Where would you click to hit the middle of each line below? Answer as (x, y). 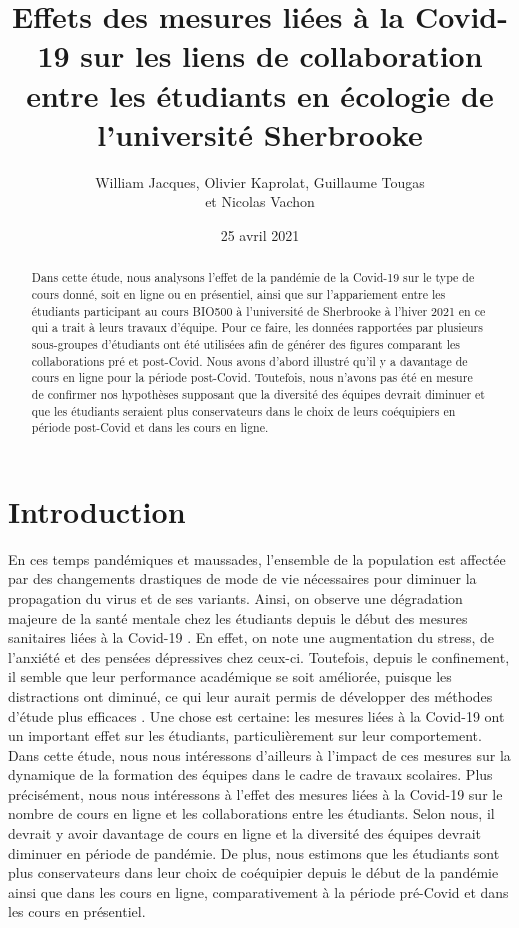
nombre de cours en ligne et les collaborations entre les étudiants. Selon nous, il (251, 813)
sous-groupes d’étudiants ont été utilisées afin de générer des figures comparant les (245, 343)
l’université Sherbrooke (260, 133)
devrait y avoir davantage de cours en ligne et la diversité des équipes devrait (244, 833)
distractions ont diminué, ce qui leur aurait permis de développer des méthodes (250, 695)
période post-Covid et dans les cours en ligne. (150, 427)
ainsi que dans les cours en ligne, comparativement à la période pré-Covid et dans (258, 891)
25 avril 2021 (260, 234)
